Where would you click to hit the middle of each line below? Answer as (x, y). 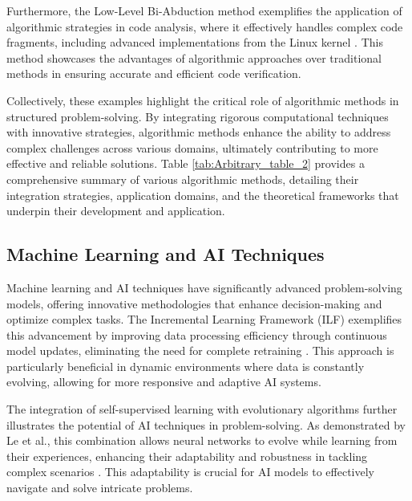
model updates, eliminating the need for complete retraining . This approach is (200, 350)
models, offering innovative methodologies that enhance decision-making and (194, 303)
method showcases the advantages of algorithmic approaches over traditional (194, 57)
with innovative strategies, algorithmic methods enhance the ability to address (199, 132)
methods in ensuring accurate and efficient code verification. (154, 73)
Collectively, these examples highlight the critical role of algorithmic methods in (203, 100)
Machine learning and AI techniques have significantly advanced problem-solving (204, 287)
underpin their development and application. (116, 211)
